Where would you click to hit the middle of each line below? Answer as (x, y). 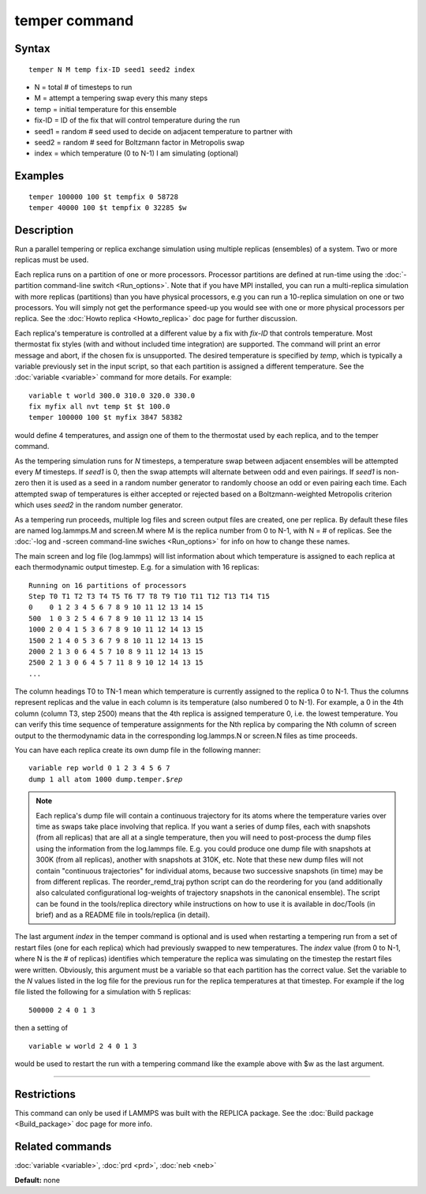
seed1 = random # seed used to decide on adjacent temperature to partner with (164, 131)
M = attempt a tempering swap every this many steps (121, 98)
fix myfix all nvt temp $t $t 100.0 (99, 407)
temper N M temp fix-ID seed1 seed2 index (112, 69)
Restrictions (45, 1094)
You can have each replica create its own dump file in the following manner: (138, 750)
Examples (39, 176)
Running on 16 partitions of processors (108, 585)
